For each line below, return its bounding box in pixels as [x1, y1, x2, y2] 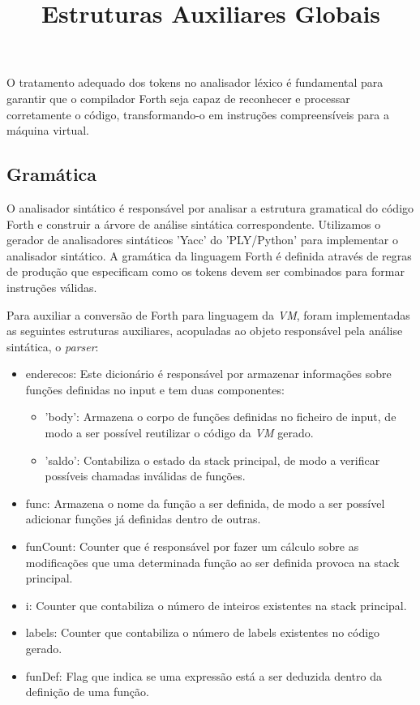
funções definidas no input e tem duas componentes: [25, 380, 285, 398]
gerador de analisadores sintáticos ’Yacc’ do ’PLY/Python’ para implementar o [6, 231, 398, 248]
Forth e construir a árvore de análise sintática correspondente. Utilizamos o [6, 215, 381, 232]
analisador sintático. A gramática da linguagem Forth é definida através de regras [6, 247, 412, 264]
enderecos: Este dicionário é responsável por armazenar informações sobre [25, 365, 392, 382]
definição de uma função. [25, 683, 149, 700]
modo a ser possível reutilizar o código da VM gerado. [45, 424, 314, 441]
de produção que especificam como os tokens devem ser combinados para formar [6, 263, 405, 280]
